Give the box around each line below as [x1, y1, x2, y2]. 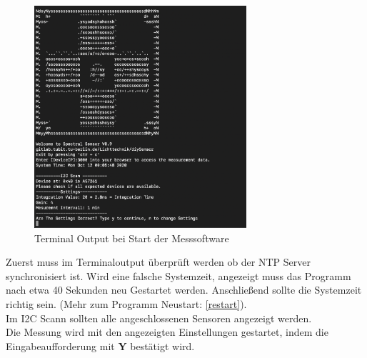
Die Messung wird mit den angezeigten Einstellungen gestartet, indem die [6, 324, 328, 339]
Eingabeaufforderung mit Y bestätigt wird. [6, 338, 195, 353]
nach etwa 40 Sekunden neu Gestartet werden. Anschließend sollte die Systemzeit [6, 282, 362, 297]
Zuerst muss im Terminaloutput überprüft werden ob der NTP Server [6, 254, 311, 269]
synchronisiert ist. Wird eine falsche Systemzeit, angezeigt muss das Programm [6, 268, 351, 283]
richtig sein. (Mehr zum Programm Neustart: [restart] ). [6, 297, 247, 312]
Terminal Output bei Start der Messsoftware [34, 230, 229, 245]
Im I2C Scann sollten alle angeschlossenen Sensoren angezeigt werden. [6, 310, 312, 325]
